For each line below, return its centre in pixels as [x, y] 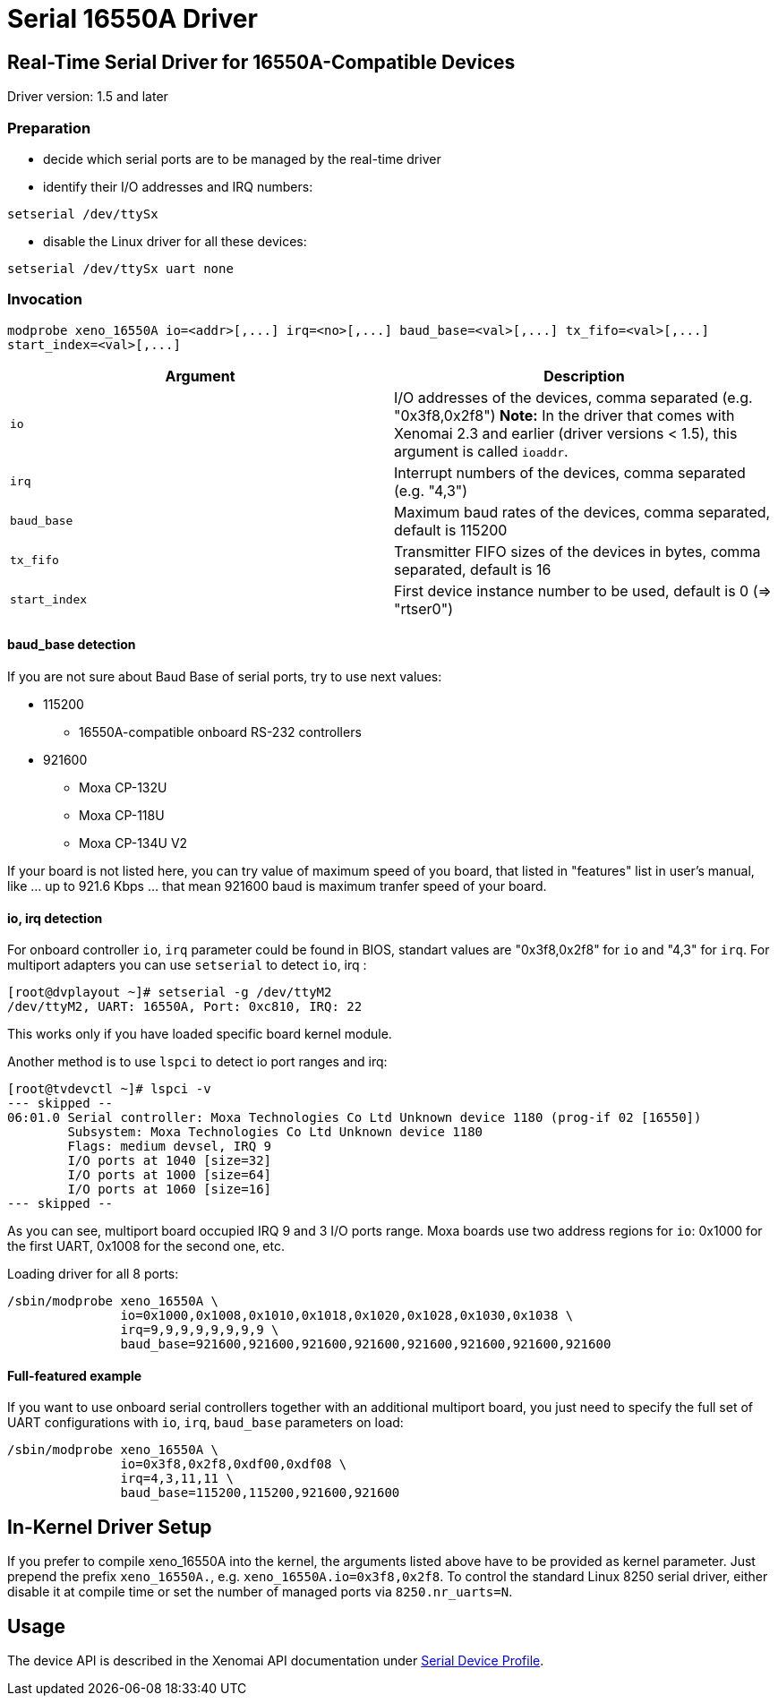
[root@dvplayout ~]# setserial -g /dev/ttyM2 [170, 993]
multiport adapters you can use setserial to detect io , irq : [187, 965]
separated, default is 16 [473, 569]
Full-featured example [75, 1375]
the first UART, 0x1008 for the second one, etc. [146, 1246]
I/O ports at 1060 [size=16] [170, 1190]
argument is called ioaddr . [481, 451]
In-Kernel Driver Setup [110, 1527]
